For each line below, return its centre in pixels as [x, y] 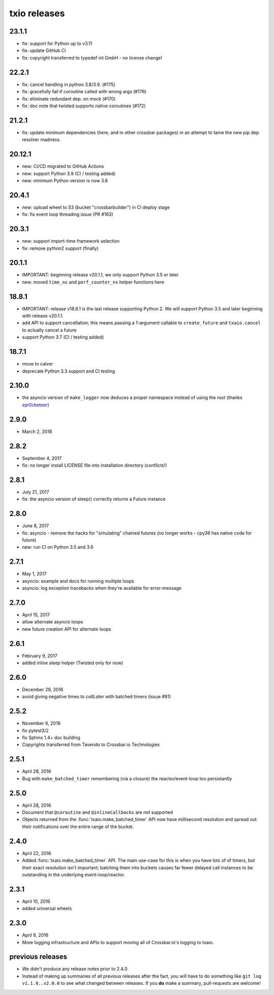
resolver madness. [41, 139]
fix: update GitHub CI [44, 50]
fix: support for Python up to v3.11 [57, 44]
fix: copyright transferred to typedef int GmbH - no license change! [92, 58]
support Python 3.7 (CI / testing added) [63, 337]
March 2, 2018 [37, 431]
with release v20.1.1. [43, 316]
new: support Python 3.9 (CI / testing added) [69, 174]
